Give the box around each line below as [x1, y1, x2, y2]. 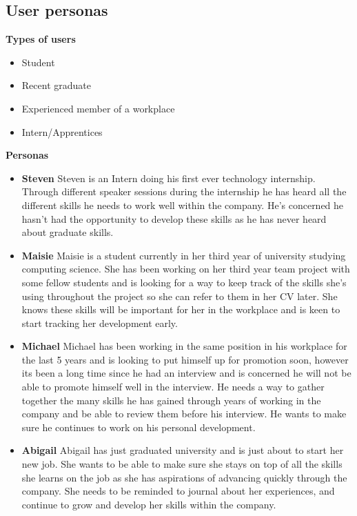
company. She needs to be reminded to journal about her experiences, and [21, 484, 335, 498]
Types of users [6, 32, 76, 46]
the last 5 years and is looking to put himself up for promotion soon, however [21, 352, 349, 366]
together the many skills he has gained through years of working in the [21, 393, 321, 407]
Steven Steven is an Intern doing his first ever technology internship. [21, 170, 316, 185]
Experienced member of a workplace [21, 101, 175, 115]
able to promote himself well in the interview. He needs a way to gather [21, 379, 325, 394]
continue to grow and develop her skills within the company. [21, 497, 276, 511]
